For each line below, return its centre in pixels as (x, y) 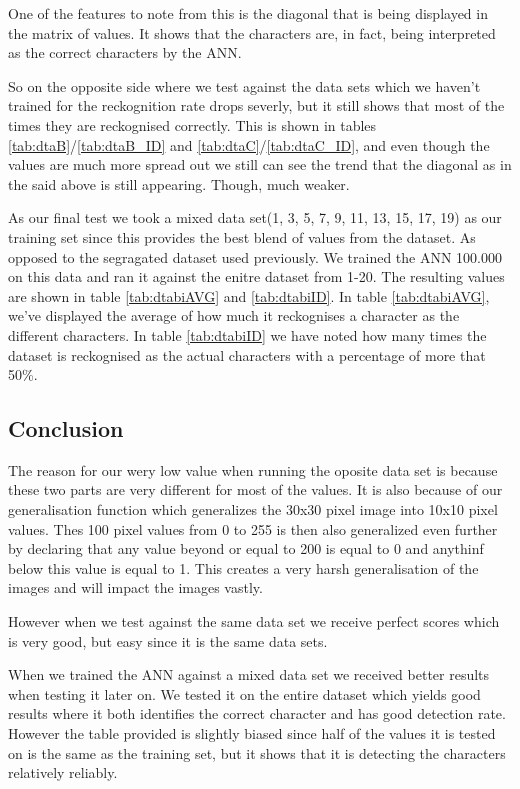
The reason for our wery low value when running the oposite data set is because (253, 469)
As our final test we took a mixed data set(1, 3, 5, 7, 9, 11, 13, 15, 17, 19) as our (255, 217)
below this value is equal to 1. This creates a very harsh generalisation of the (243, 567)
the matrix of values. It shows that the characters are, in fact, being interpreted (252, 32)
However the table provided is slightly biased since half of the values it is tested (252, 733)
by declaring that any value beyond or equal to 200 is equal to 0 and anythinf (246, 548)
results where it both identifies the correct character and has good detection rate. (257, 713)
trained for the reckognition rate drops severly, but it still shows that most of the (256, 105)
